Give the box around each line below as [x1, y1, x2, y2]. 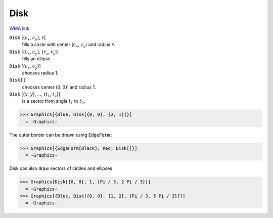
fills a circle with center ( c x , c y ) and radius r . [22, 41, 116, 49]
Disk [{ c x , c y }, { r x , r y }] [9, 49, 59, 56]
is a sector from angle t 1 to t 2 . [22, 98, 85, 106]
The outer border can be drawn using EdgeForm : [9, 132, 113, 138]
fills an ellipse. [22, 56, 52, 62]
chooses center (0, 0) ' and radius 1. [22, 84, 96, 90]
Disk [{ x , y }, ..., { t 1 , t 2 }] [9, 91, 61, 98]
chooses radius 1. [22, 70, 59, 76]
